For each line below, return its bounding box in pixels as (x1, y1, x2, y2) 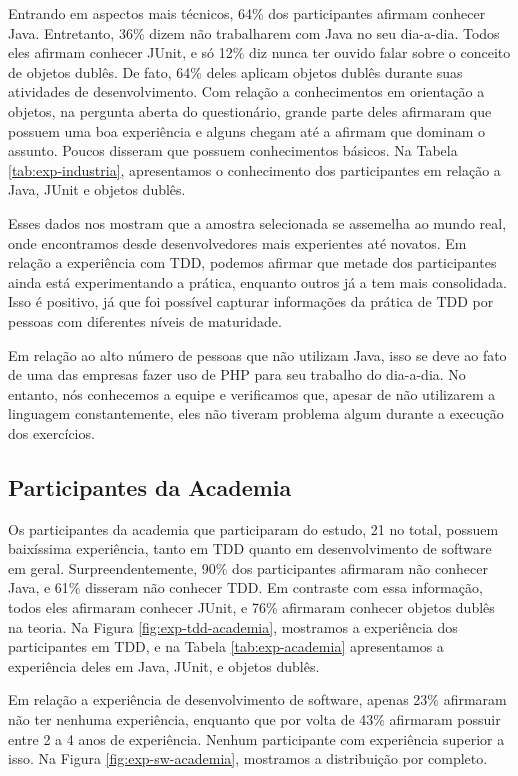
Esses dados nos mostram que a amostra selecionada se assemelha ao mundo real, (8, 212, 507, 233)
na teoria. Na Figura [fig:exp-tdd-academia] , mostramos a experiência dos (8, 616, 458, 637)
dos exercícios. (8, 422, 95, 443)
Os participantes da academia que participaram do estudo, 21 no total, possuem (8, 518, 499, 539)
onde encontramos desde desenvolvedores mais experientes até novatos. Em (8, 232, 467, 253)
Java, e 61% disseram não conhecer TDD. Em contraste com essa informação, (8, 577, 483, 598)
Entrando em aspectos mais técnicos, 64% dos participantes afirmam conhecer (8, 3, 486, 23)
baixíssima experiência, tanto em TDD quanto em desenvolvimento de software (8, 538, 492, 559)
